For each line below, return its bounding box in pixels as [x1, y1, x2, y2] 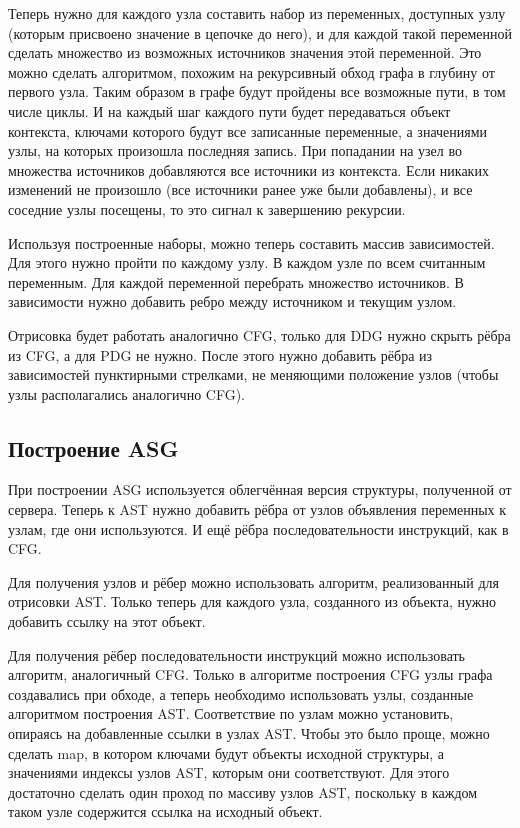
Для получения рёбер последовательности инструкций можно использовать [8, 644, 465, 665]
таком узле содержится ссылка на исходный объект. [8, 801, 323, 822]
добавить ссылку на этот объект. [8, 611, 206, 632]
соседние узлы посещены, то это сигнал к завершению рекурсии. [8, 198, 406, 219]
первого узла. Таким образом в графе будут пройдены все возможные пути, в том [8, 81, 506, 102]
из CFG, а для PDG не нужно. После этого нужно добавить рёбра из [8, 344, 433, 365]
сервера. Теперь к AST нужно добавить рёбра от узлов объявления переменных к [8, 499, 507, 520]
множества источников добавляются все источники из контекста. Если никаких [8, 159, 489, 180]
